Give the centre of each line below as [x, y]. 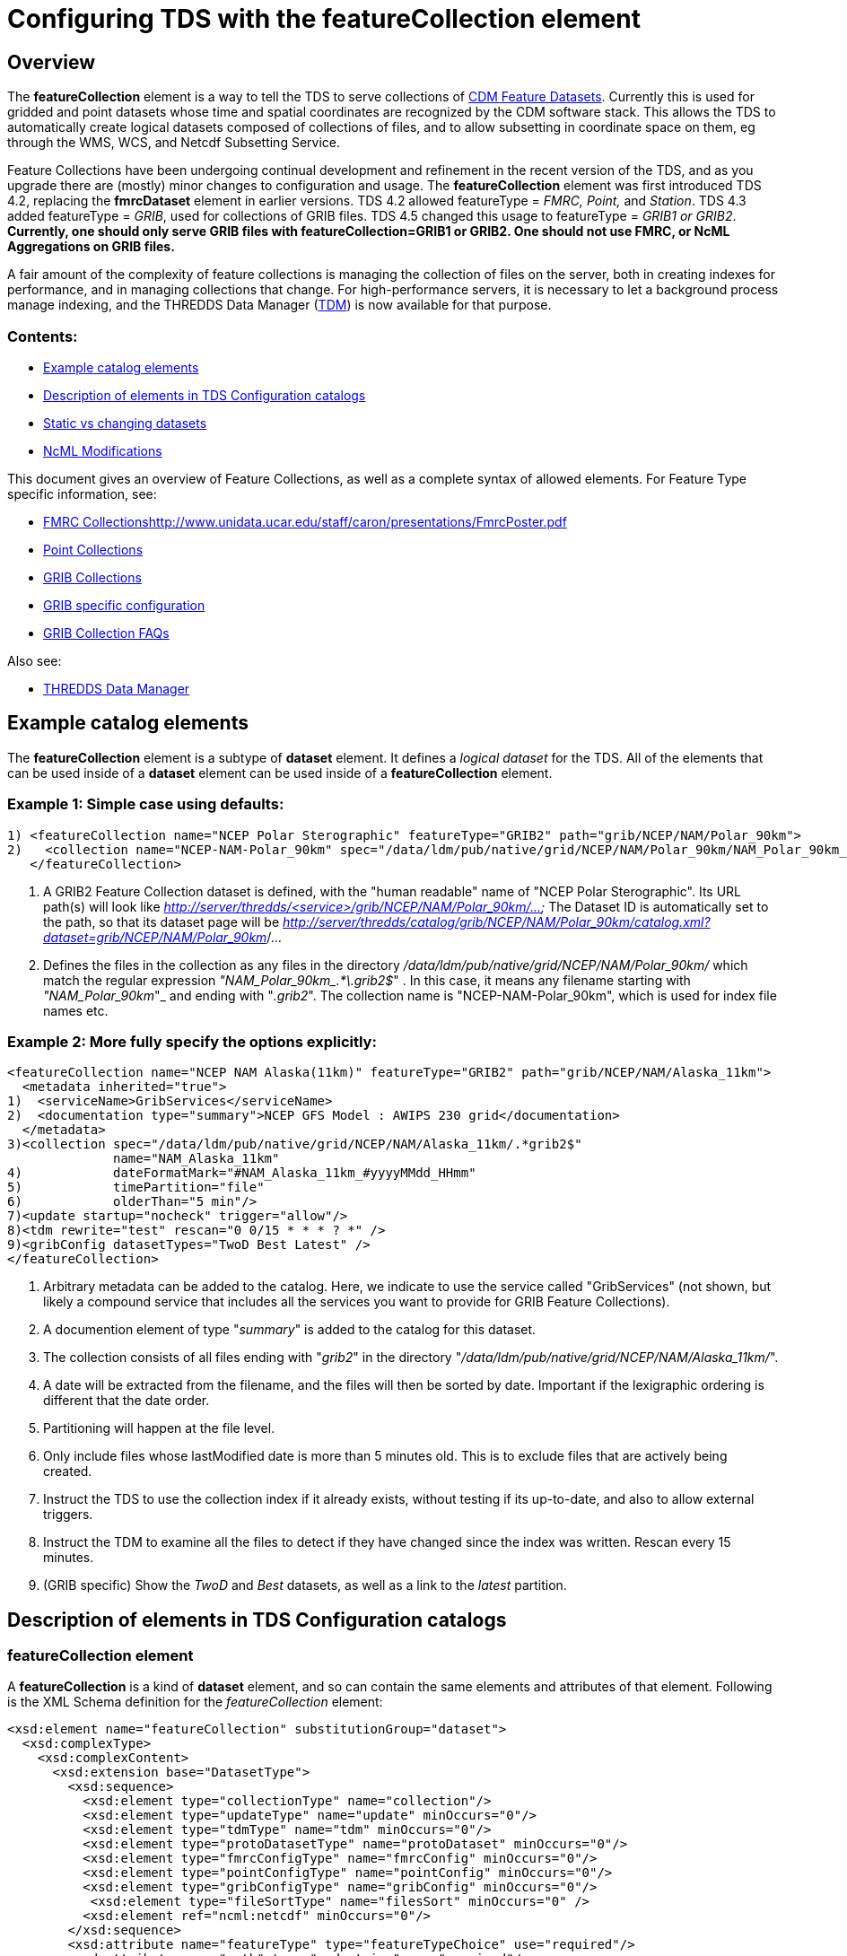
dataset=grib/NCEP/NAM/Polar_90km [155, 937]
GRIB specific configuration [124, 605]
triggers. [68, 1515]
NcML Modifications [103, 450]
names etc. [76, 1010]
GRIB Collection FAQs [106, 633]
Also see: [35, 660]
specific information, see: [82, 493]
